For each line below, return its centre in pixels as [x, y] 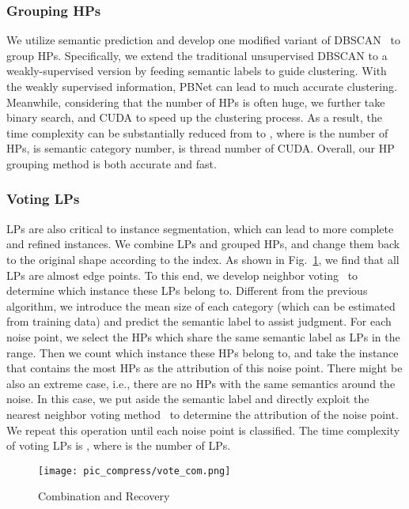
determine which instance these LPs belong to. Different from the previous [187, 290]
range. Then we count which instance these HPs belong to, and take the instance [203, 352]
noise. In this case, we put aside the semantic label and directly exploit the [188, 399]
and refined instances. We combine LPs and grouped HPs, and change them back [203, 244]
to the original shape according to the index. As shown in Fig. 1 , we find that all [203, 259]
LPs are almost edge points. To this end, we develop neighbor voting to [182, 275]
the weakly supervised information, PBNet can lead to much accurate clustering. [202, 86]
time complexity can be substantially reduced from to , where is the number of [197, 132]
